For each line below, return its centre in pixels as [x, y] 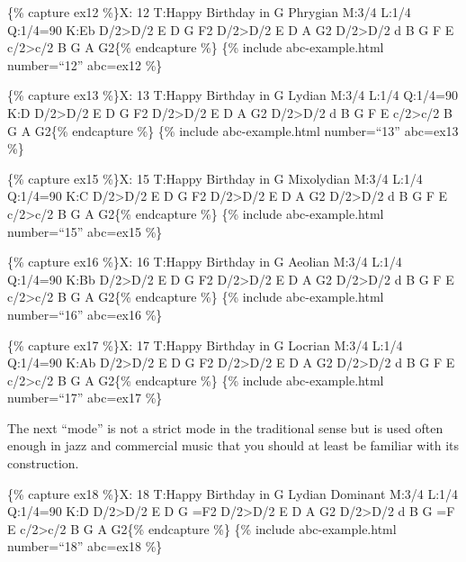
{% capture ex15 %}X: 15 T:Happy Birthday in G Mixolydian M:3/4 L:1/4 [215, 178]
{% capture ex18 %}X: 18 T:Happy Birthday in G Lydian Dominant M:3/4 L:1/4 [233, 493]
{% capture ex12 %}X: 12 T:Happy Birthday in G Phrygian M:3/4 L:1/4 [209, 12]
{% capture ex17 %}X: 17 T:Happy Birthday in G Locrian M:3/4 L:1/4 [205, 344]
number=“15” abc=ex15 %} [85, 231]
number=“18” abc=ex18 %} [85, 546]
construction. [43, 463]
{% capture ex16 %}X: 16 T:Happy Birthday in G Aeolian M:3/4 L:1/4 [205, 262]
